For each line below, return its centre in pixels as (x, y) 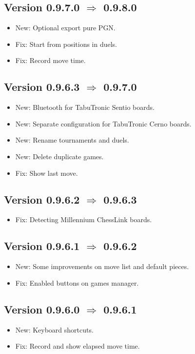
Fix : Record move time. (50, 60)
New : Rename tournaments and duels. (72, 140)
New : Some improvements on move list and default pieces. (102, 266)
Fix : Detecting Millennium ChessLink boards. (84, 219)
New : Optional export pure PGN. (65, 28)
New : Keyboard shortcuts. (54, 329)
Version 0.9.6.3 (42, 87)
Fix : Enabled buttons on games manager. (77, 282)
